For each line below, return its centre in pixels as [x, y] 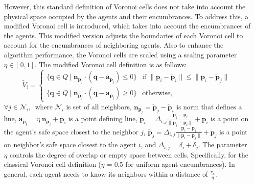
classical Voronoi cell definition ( [53, 164]
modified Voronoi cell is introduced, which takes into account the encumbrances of [127, 26]
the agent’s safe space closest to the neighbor [71, 131]
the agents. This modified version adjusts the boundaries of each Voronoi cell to [124, 35]
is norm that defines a [209, 106]
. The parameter [223, 145]
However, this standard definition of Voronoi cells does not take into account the [125, 6]
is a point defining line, [103, 118]
